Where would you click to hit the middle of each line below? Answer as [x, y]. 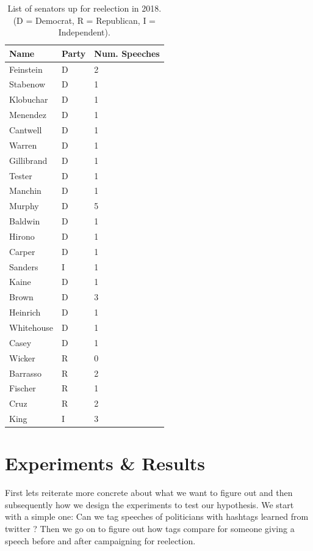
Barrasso [25, 373]
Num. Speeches [127, 53]
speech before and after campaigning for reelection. [100, 540]
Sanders [24, 266]
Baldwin [25, 221]
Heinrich [25, 312]
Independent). [84, 32]
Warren [23, 145]
